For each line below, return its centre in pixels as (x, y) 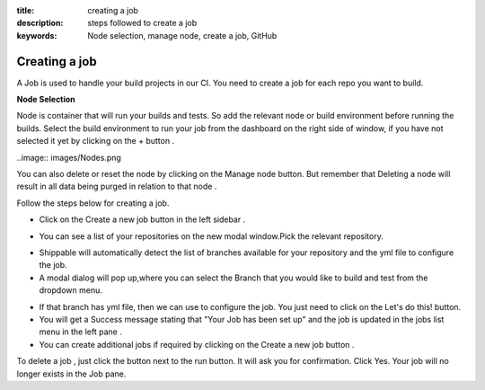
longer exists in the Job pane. (71, 374)
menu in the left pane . (81, 332)
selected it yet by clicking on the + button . (96, 141)
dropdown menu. (71, 290)
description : (40, 23)
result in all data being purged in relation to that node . (117, 186)
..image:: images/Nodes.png (69, 157)
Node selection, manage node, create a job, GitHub (182, 35)
